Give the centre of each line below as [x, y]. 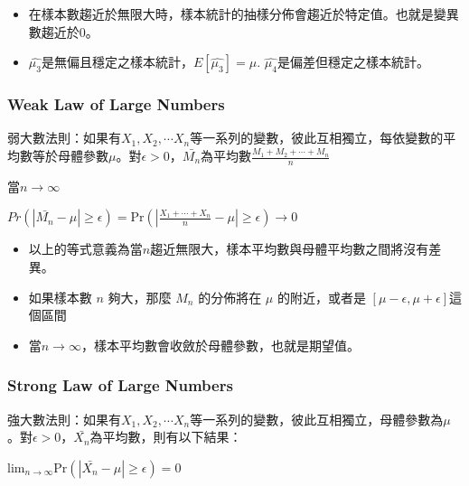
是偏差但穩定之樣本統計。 [353, 62]
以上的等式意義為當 [85, 249]
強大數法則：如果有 [64, 419]
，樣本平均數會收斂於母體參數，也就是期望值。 [220, 345]
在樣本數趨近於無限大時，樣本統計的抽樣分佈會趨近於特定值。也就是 [231, 14]
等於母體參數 [70, 155]
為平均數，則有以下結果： [166, 437]
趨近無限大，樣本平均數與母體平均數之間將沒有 [290, 249]
